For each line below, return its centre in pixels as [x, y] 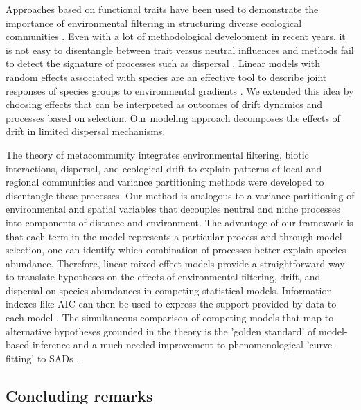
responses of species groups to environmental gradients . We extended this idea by [180, 90]
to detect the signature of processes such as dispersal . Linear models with [163, 63]
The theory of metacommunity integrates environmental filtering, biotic [157, 154]
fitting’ [20, 358]
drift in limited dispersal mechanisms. [86, 131]
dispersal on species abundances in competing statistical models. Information [169, 290]
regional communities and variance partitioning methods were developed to [165, 182]
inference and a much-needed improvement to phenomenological [168, 345]
